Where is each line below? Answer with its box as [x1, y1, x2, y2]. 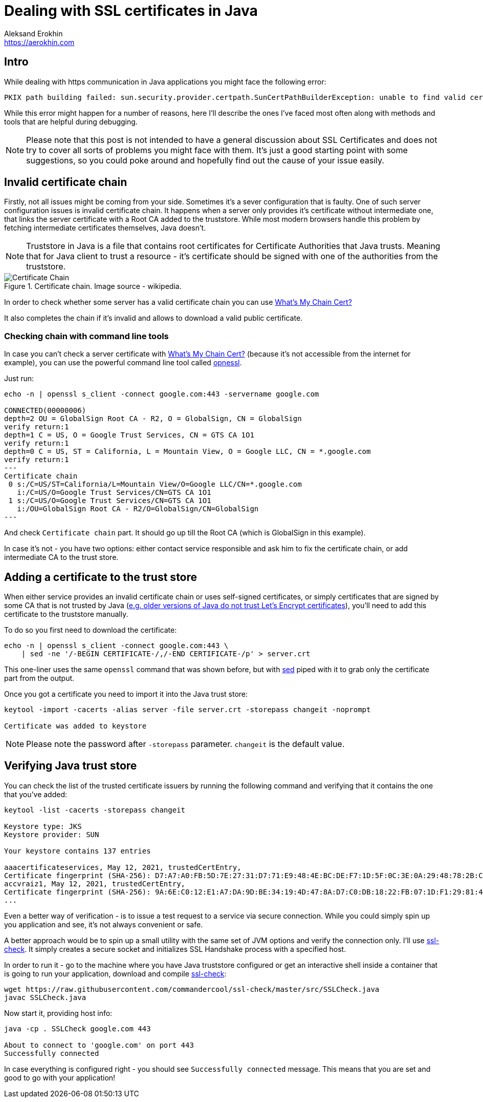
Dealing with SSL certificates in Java [4, 2, 258, 19]
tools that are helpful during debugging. [4, 117, 138, 126]
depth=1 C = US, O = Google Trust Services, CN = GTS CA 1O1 [4, 431, 254, 440]
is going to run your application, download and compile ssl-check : [4, 969, 227, 978]
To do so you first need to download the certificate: [4, 626, 177, 635]
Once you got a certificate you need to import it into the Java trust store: [4, 690, 248, 699]
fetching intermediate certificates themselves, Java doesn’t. [4, 223, 206, 233]
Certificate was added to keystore [4, 722, 147, 731]
